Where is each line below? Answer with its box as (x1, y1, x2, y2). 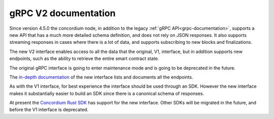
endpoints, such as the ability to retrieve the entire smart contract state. (9, 55, 159, 62)
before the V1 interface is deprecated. (9, 106, 89, 113)
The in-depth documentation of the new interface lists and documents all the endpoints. (9, 74, 193, 80)
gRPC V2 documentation (9, 8, 116, 19)
